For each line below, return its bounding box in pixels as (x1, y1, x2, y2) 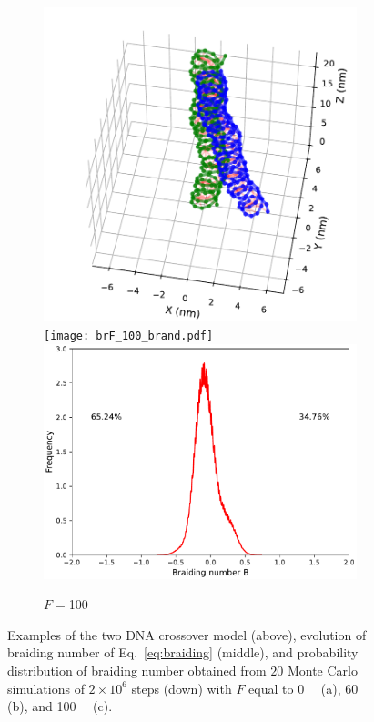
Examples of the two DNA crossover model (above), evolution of (7, 625, 367, 644)
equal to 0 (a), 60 (248, 678, 359, 697)
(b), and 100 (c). (7, 697, 113, 716)
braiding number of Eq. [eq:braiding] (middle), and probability (7, 643, 359, 662)
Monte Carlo (287, 661, 358, 679)
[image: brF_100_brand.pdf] (44, 329, 214, 342)
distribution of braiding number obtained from (7, 661, 267, 679)
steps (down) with (131, 678, 232, 697)
